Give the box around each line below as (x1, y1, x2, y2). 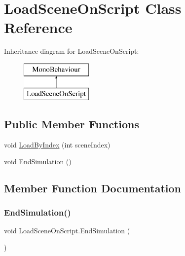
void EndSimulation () (4, 156, 72, 166)
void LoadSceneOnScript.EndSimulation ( (4, 225, 130, 236)
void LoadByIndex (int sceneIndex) (4, 140, 111, 150)
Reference (4, 17, 73, 37)
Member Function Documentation (4, 180, 182, 195)
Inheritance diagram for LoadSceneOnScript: (4, 46, 139, 56)
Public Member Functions (4, 116, 139, 132)
